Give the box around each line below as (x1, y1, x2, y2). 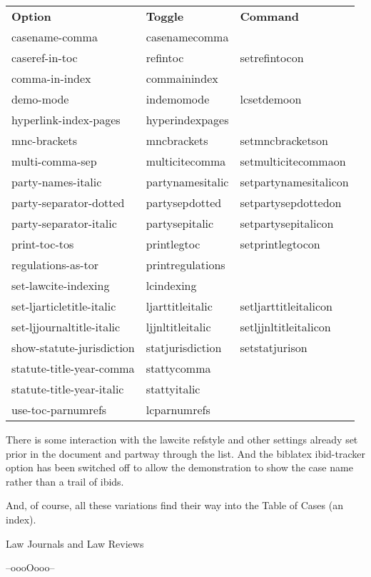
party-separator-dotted (11, 194, 125, 211)
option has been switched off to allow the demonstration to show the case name (6, 460, 353, 475)
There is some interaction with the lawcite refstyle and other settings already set (6, 432, 358, 446)
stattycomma (146, 360, 211, 376)
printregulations (146, 256, 225, 273)
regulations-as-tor (11, 256, 99, 273)
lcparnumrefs (146, 401, 210, 418)
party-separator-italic (11, 215, 117, 231)
